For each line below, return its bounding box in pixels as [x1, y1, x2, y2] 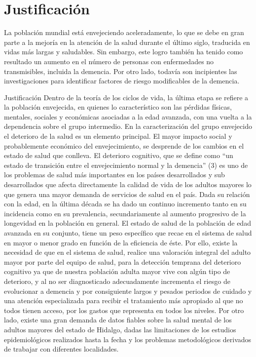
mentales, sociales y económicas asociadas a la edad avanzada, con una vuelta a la [4, 111, 252, 121]
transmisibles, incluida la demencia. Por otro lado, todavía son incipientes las [4, 66, 237, 76]
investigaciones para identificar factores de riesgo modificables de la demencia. [4, 76, 240, 86]
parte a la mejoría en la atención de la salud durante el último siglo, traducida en [4, 37, 250, 47]
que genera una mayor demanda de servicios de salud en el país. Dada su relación [4, 189, 250, 199]
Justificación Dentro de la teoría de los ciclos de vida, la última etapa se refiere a [4, 92, 249, 102]
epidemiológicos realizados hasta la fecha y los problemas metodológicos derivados [4, 334, 252, 344]
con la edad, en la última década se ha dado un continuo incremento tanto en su [4, 198, 247, 209]
